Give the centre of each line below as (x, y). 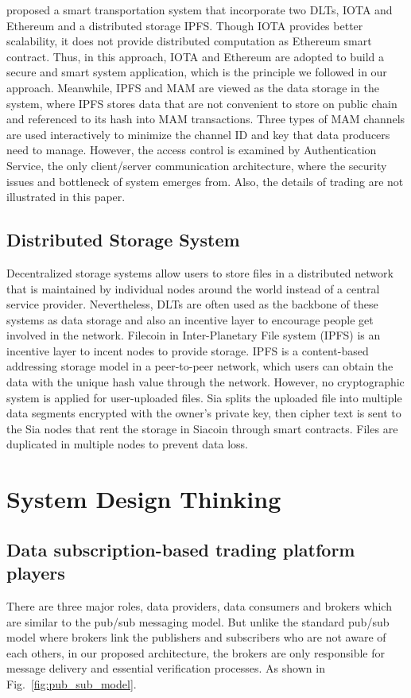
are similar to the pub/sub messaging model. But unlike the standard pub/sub (198, 621)
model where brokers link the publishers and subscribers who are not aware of (196, 637)
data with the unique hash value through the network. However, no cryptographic (205, 382)
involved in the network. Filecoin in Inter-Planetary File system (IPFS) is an (194, 335)
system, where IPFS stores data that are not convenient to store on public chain (202, 103)
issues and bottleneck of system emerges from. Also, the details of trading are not (205, 181)
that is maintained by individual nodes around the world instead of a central (193, 288)
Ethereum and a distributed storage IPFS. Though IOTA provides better (185, 25)
